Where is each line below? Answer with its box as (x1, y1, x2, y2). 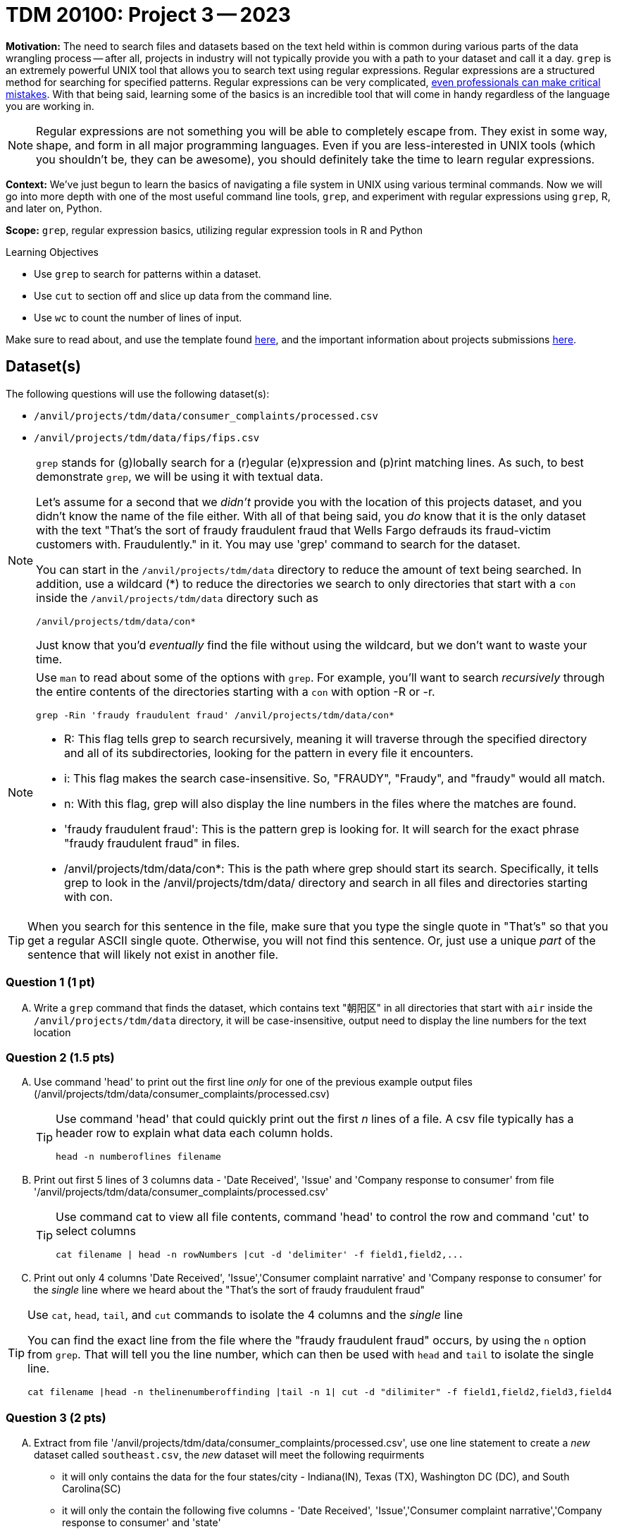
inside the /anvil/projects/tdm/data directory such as (36, 590, 318, 605)
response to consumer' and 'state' (62, 1516, 221, 1528)
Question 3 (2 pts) (6, 1411, 106, 1425)
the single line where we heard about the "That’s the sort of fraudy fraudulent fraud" (34, 1284, 425, 1296)
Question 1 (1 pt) (6, 974, 95, 989)
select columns (56, 1224, 136, 1239)
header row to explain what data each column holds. (56, 1126, 333, 1141)
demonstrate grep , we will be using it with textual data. (36, 469, 323, 484)
